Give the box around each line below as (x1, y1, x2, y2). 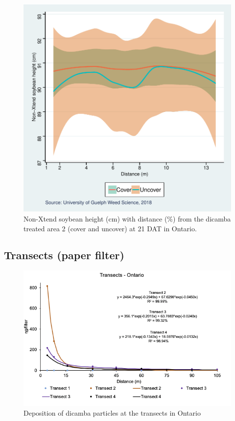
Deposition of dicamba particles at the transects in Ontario (23, 407, 201, 418)
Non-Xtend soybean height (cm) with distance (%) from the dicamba (23, 214, 231, 223)
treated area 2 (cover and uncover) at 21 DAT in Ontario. (23, 223, 197, 233)
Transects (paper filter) (4, 247, 124, 262)
